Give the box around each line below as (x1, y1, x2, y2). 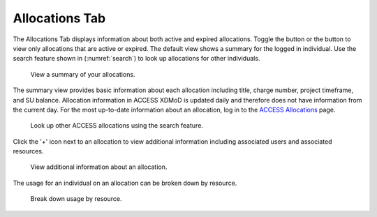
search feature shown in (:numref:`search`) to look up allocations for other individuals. (13, 54, 260, 63)
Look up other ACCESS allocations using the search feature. (30, 121, 204, 130)
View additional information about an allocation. (30, 163, 168, 171)
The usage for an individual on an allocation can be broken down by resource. (13, 179, 237, 187)
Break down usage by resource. (30, 195, 122, 203)
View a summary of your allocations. (30, 70, 135, 78)
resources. (13, 147, 44, 156)
